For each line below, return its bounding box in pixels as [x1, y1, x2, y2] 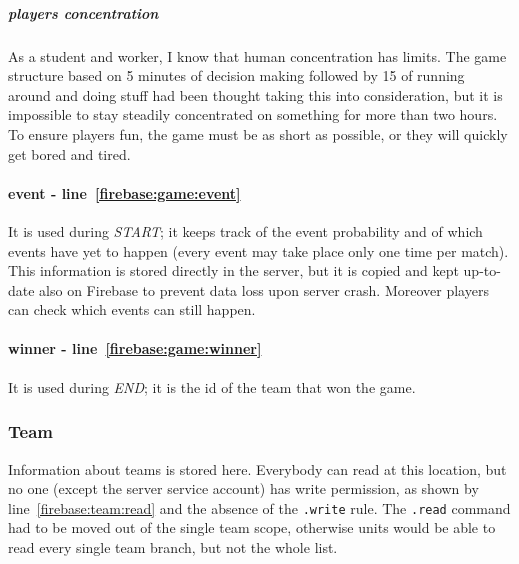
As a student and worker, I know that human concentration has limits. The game [8, 45, 507, 66]
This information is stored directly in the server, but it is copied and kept [8, 260, 459, 281]
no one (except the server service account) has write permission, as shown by [8, 478, 479, 499]
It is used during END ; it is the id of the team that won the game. [8, 376, 416, 397]
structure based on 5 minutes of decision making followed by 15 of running [8, 65, 465, 86]
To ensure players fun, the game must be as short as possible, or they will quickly [8, 123, 508, 144]
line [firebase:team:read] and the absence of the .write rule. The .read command [8, 497, 511, 518]
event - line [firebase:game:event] [8, 182, 241, 203]
